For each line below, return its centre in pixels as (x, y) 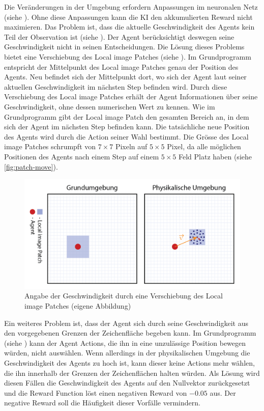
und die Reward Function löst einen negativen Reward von (96, 392)
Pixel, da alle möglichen (204, 146)
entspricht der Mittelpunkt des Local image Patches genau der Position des (121, 66)
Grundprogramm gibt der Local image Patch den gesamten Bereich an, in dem (127, 116)
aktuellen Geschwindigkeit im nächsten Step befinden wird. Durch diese (116, 86)
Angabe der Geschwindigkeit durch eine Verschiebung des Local (124, 296)
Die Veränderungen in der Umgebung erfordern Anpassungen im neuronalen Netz (131, 7)
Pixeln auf (131, 146)
